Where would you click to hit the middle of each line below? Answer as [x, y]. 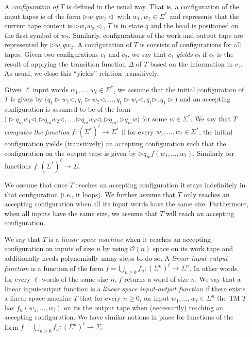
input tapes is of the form [42, 16]
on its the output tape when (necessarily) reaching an [143, 307]
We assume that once [36, 184]
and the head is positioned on [194, 25]
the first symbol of [32, 35]
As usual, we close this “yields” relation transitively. [82, 73]
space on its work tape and [193, 248]
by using [115, 248]
